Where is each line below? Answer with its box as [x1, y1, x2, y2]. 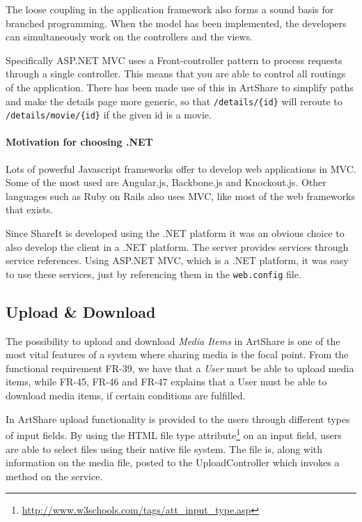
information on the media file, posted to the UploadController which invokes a [6, 455, 340, 470]
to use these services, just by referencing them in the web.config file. [6, 266, 301, 281]
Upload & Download [6, 300, 156, 322]
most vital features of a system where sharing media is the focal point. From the [6, 347, 349, 362]
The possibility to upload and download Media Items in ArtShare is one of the [6, 333, 340, 348]
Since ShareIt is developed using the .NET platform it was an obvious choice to [6, 226, 345, 240]
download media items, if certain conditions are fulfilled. [6, 388, 246, 403]
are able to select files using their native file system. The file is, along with [6, 441, 323, 456]
